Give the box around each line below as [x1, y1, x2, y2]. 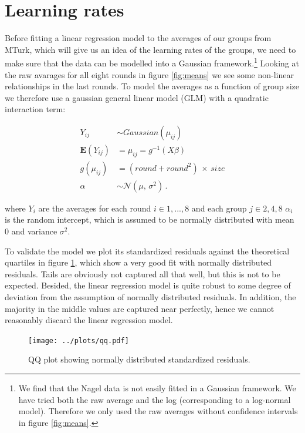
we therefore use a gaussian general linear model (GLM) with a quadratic [5, 91, 269, 103]
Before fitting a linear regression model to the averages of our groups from [5, 32, 272, 44]
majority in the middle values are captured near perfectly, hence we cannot [5, 302, 274, 314]
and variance [11, 225, 57, 237]
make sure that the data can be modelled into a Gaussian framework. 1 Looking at [5, 55, 299, 69]
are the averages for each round [38, 202, 151, 214]
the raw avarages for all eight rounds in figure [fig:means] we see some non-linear [5, 68, 294, 80]
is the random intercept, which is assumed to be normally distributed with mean [5, 213, 294, 226]
